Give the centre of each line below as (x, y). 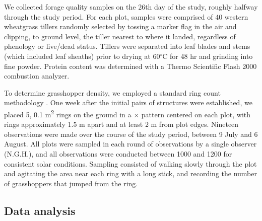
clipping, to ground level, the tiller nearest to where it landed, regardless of (120, 36)
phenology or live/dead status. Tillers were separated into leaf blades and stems (127, 46)
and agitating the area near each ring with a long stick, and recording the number (130, 173)
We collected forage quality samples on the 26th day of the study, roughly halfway (131, 7)
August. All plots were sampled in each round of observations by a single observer (130, 144)
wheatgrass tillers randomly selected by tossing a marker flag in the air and (120, 26)
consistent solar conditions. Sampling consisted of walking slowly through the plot (130, 163)
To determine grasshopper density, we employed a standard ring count (112, 92)
